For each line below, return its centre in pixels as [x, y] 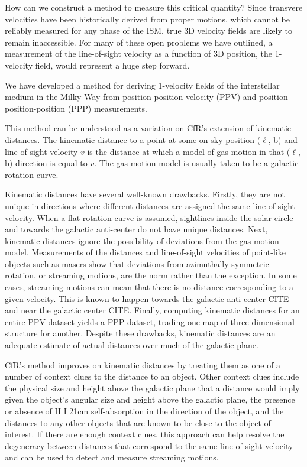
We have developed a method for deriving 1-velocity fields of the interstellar [142, 85]
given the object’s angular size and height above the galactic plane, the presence [150, 399]
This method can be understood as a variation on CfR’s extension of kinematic [148, 128]
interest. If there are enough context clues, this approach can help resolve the [145, 434]
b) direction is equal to [46, 163]
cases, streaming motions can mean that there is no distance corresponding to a [149, 287]
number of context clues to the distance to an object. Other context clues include [152, 376]
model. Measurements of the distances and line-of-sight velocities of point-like [145, 252]
